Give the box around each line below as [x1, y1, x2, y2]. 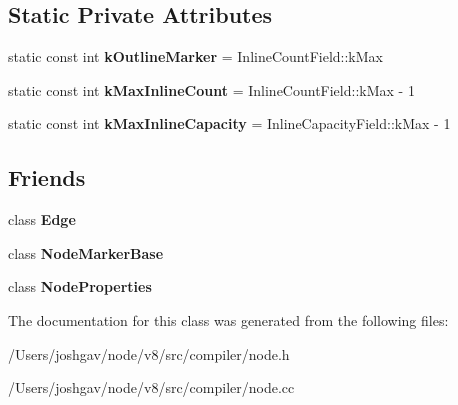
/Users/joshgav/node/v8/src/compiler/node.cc [8, 377, 295, 398]
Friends [8, 162, 86, 193]
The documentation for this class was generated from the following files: [8, 309, 449, 330]
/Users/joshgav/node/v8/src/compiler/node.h [8, 343, 290, 364]
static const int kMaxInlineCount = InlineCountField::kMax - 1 [8, 79, 415, 100]
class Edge [8, 209, 76, 230]
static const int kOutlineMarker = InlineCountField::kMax [8, 46, 383, 67]
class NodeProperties [8, 276, 152, 297]
